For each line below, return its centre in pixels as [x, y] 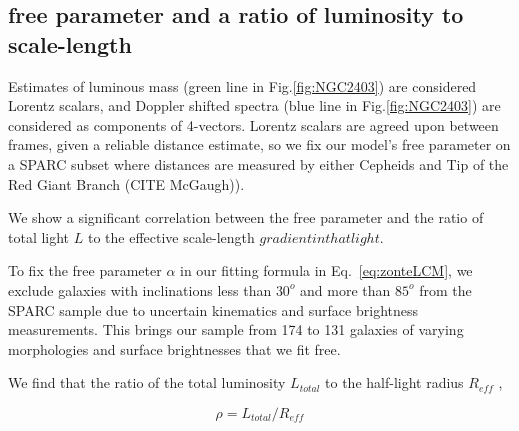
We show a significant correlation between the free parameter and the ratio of [246, 217]
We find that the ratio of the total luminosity [147, 382]
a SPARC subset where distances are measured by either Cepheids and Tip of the [258, 163]
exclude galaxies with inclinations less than [140, 289]
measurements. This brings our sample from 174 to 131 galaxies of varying [236, 329]
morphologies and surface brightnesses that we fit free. [174, 348]
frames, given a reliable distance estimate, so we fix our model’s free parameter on [259, 144]
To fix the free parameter [85, 270]
